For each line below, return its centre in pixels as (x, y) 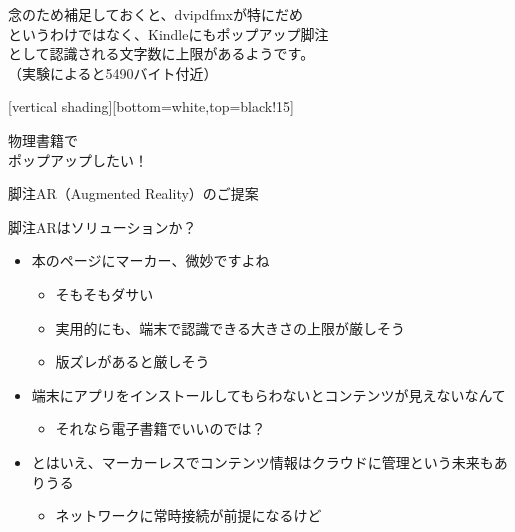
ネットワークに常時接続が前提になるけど (188, 515)
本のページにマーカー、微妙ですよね (150, 260)
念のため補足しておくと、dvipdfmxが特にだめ (155, 14)
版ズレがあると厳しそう (132, 361)
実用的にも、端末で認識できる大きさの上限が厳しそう (230, 327)
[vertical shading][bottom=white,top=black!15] (151, 106)
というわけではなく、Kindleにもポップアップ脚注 (168, 33)
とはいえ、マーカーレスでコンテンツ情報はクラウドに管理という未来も (262, 461)
